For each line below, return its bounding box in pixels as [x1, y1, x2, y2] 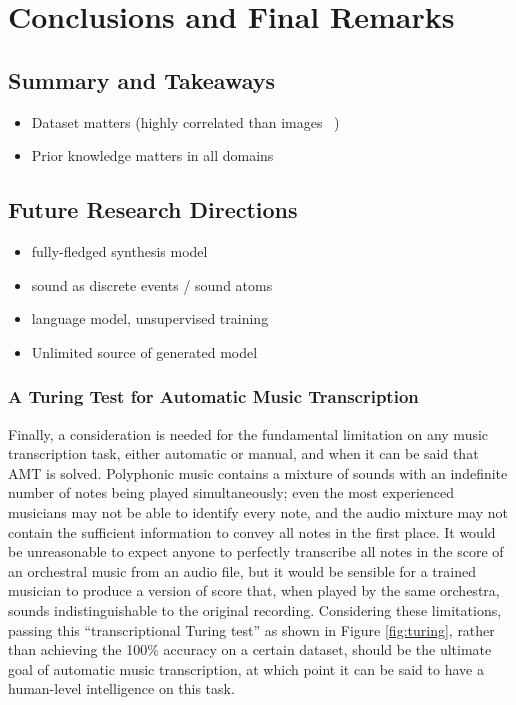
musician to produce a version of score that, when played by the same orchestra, [8, 580, 500, 601]
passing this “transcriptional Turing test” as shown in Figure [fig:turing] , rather [8, 619, 495, 640]
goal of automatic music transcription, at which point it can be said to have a [8, 658, 484, 679]
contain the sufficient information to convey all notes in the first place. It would [8, 521, 496, 542]
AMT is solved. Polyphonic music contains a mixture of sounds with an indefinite [8, 462, 508, 483]
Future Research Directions [8, 194, 298, 225]
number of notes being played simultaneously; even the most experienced [8, 482, 455, 503]
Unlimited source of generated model [31, 341, 258, 362]
